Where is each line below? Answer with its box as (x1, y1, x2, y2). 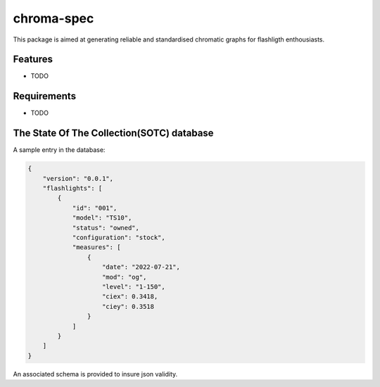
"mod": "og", (102, 273, 147, 281)
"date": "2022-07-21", (102, 263, 181, 271)
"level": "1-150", (102, 282, 165, 291)
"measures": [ (72, 243, 121, 251)
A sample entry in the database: (13, 146, 106, 154)
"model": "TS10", (72, 214, 132, 222)
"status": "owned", (72, 224, 140, 231)
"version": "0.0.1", (42, 175, 114, 182)
